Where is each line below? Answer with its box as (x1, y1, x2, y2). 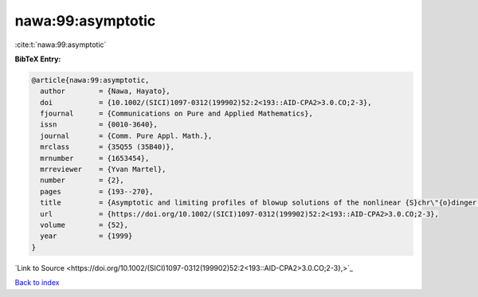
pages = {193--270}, (40, 187, 155, 196)
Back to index (14, 278, 60, 287)
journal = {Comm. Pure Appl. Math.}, (40, 131, 213, 140)
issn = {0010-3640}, (40, 120, 159, 129)
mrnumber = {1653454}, (40, 154, 150, 162)
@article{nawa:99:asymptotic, (31, 76, 150, 84)
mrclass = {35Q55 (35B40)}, (40, 143, 175, 151)
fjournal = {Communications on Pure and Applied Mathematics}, (40, 109, 314, 119)
